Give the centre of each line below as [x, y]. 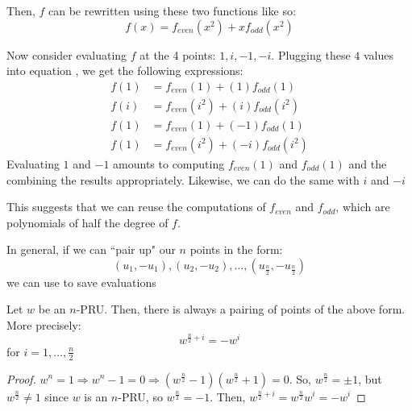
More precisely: [44, 325]
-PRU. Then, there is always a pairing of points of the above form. [241, 309]
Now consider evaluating [67, 54]
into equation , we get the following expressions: [125, 71]
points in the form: [236, 249]
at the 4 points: [178, 54]
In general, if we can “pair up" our [91, 249]
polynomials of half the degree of [87, 222]
